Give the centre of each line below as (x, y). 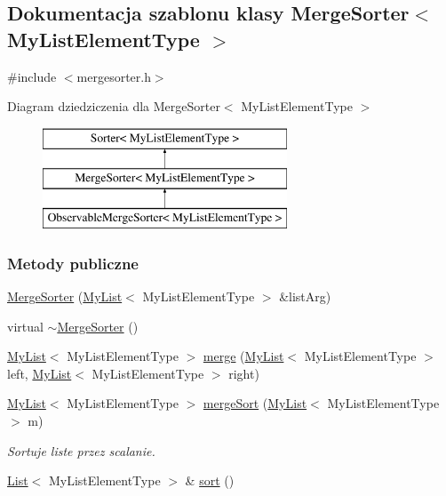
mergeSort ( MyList (255, 403)
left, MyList (40, 373)
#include (32, 76)
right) (244, 373)
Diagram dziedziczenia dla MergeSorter (114, 106)
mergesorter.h (114, 76)
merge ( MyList (243, 356)
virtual (25, 326)
